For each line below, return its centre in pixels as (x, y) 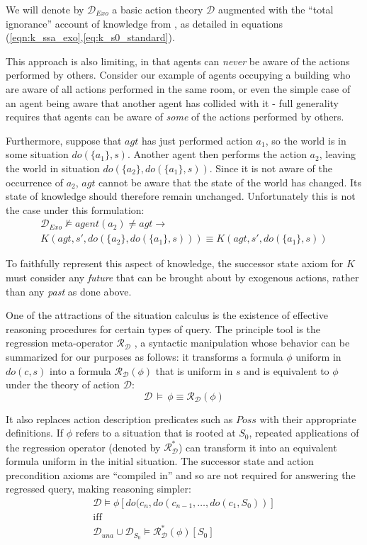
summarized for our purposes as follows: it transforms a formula (145, 356)
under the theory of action (63, 384)
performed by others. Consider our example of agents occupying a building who (178, 75)
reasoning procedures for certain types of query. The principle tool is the (163, 328)
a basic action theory (158, 9)
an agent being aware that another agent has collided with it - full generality (172, 102)
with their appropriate (308, 418)
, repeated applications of (304, 433)
